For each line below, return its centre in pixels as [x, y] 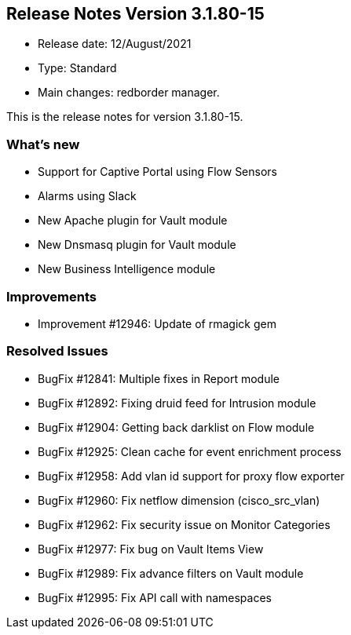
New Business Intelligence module [127, 269]
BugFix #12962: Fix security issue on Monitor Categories [184, 524]
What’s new [43, 144]
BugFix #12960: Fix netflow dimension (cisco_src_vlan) [179, 500]
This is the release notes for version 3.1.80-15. [125, 117]
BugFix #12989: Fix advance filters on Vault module [171, 573]
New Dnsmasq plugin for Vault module [137, 245]
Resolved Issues [57, 351]
